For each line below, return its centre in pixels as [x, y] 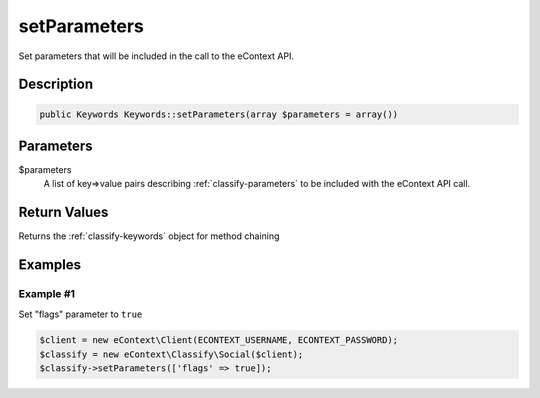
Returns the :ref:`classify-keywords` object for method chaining [149, 236]
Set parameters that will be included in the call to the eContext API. [156, 56]
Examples [50, 265]
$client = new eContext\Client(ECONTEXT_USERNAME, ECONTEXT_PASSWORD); [219, 340]
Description [56, 84]
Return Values [63, 212]
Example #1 [46, 294]
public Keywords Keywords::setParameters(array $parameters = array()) [219, 114]
